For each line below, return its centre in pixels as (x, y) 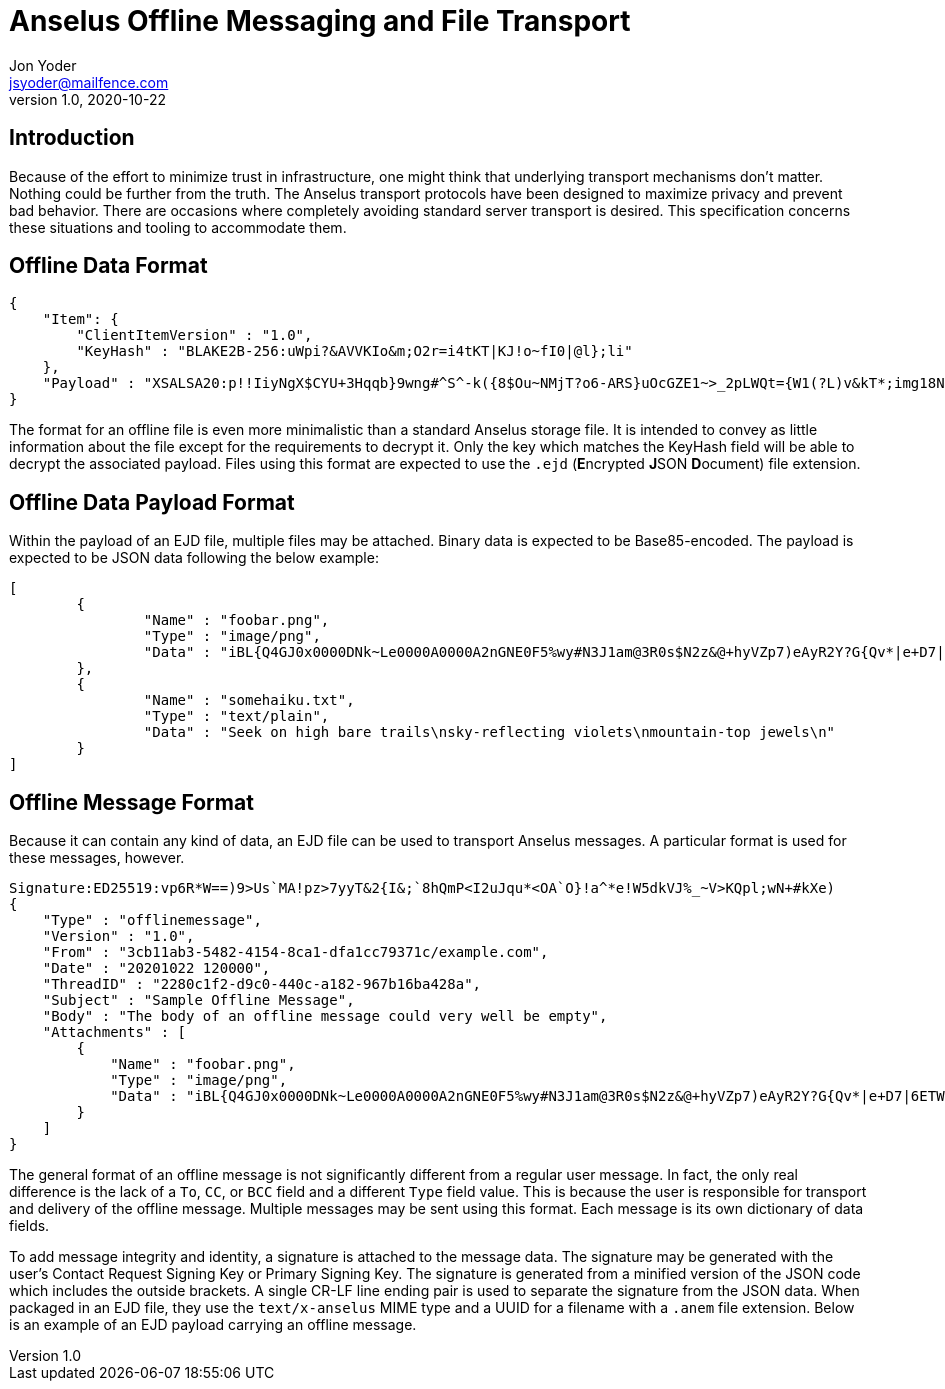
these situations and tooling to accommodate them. (178, 227)
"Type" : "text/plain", (236, 716)
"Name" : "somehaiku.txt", (249, 700)
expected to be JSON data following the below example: (194, 558)
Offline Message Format (131, 802)
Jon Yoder (43, 65)
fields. (29, 1226)
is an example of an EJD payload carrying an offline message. (213, 1325)
